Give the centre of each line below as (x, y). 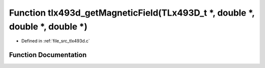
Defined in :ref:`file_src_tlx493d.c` (56, 41)
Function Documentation (48, 55)
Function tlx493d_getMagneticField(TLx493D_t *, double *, (132, 13)
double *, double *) (48, 26)
